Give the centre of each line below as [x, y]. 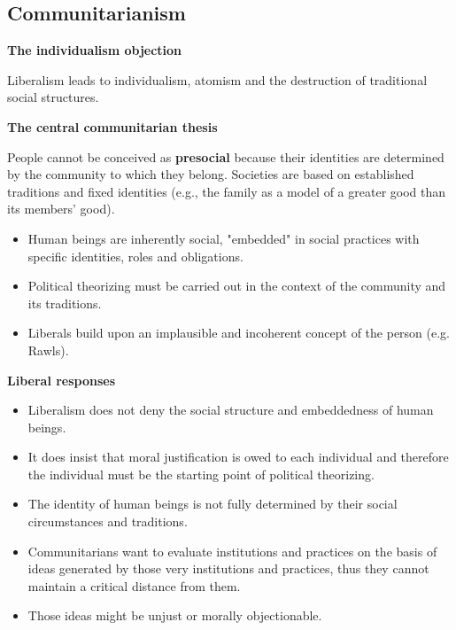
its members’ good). [61, 209]
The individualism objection [95, 50]
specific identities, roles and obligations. [135, 256]
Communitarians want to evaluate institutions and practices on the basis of [232, 551]
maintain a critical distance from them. [134, 585]
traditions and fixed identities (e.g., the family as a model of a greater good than [227, 191]
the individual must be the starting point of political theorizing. [201, 474]
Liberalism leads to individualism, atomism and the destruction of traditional [217, 79]
